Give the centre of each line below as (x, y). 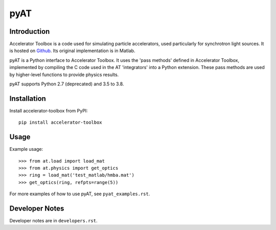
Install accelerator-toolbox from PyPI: (49, 110)
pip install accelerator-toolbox (60, 122)
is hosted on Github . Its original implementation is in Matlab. (72, 51)
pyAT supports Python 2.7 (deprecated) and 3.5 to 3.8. (67, 84)
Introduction (30, 31)
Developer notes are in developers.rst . (53, 221)
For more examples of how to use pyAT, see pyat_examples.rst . (80, 194)
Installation (28, 98)
